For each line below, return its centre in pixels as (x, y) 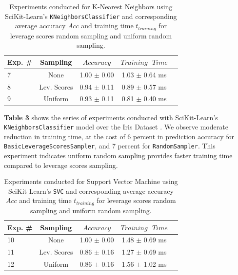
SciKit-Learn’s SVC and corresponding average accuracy (91, 191)
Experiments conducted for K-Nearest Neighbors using (91, 6)
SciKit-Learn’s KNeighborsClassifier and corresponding (91, 16)
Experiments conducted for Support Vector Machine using (91, 181)
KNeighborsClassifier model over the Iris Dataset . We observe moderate (116, 127)
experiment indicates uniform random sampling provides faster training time (118, 156)
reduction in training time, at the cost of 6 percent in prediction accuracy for (119, 136)
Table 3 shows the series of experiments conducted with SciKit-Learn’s (111, 117)
